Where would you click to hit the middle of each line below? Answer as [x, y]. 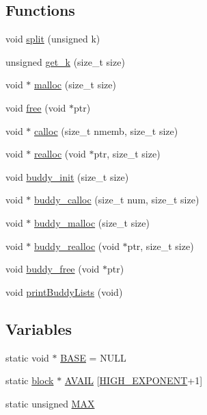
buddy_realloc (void [77, 246]
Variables [39, 328]
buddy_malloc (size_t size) [92, 222]
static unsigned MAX [50, 403]
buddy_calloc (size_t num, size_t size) [117, 200]
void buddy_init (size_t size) [67, 176]
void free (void [36, 107]
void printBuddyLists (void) [64, 291]
